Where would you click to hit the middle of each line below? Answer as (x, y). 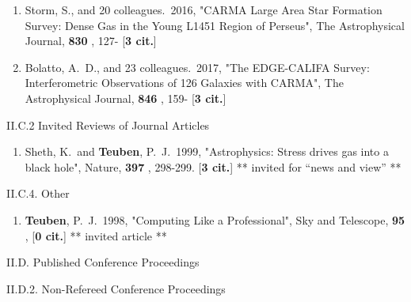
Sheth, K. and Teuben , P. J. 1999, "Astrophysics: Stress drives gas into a (207, 151)
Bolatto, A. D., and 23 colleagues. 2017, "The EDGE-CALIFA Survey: (197, 67)
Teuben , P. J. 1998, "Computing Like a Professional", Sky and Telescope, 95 (215, 219)
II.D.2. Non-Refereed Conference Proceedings (116, 288)
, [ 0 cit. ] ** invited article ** (96, 235)
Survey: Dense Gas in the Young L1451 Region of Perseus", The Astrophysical (215, 25)
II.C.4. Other (38, 193)
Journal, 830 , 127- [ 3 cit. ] (91, 41)
